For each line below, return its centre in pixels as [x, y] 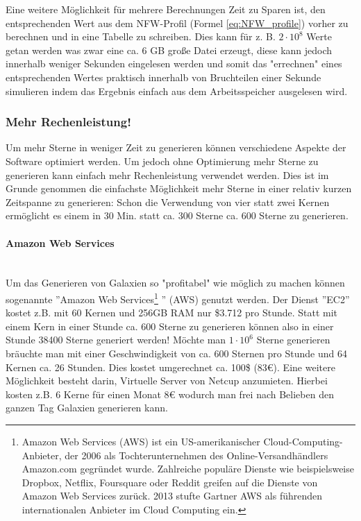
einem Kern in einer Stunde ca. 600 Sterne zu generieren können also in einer [170, 326]
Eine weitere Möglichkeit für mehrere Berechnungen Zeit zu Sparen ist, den [166, 9]
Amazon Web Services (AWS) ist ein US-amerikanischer [141, 441]
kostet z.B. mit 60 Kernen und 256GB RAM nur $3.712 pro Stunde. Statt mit [172, 313]
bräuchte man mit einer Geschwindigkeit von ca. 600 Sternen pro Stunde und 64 [176, 353]
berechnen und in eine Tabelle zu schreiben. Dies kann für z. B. [141, 36]
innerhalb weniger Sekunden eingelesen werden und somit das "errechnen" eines [174, 63]
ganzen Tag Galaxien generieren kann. [87, 408]
